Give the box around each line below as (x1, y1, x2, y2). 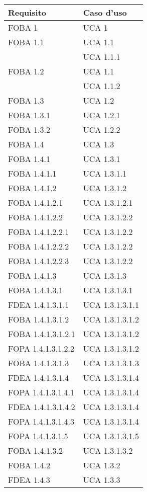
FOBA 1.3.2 (8, 124, 51, 135)
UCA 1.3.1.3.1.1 (83, 299, 139, 310)
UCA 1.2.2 (83, 124, 120, 135)
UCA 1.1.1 (83, 51, 120, 62)
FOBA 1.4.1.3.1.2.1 (8, 328, 75, 340)
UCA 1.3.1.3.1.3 (83, 357, 139, 369)
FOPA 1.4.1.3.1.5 (8, 430, 68, 442)
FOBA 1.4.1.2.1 (8, 197, 63, 208)
